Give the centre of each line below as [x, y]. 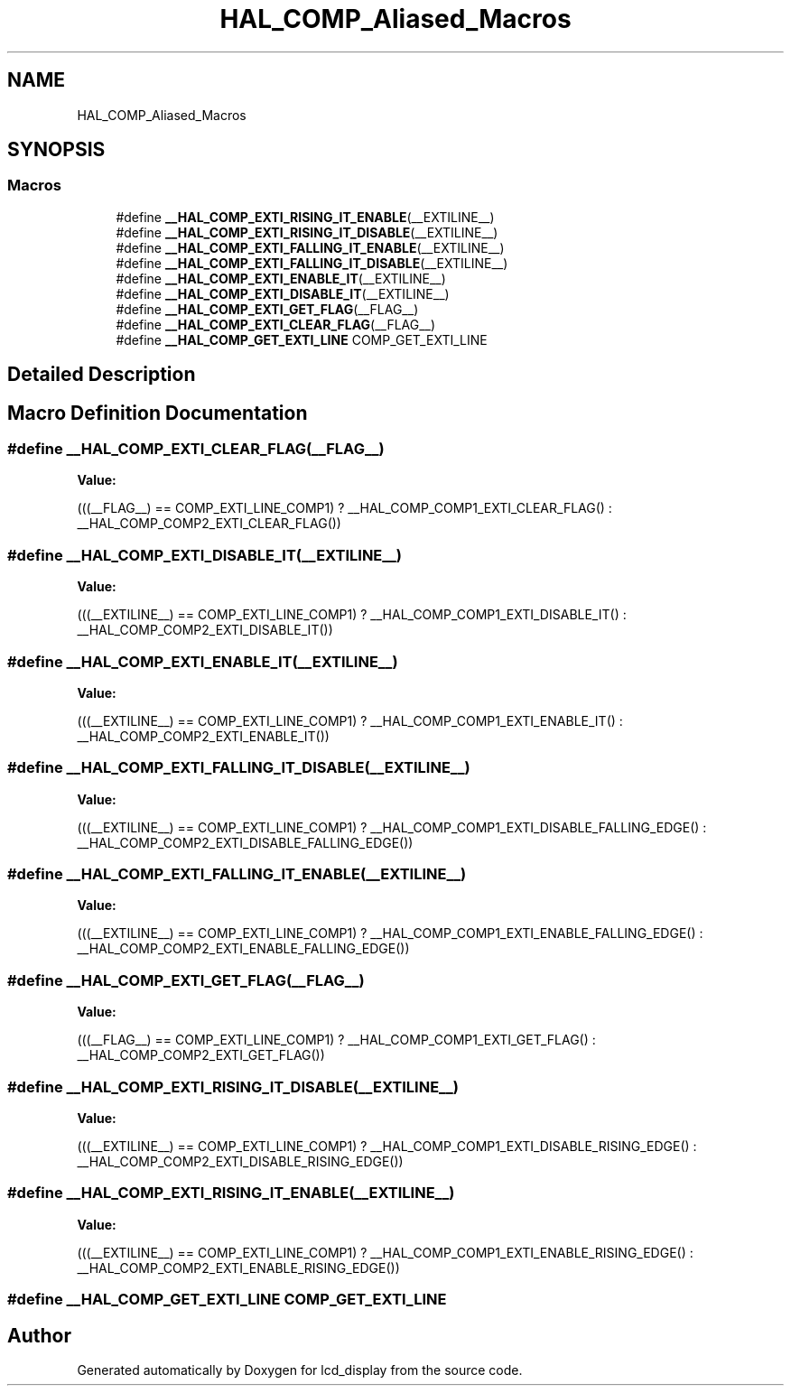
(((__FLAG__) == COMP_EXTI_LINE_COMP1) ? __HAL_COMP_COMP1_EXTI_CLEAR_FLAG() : [344, 508]
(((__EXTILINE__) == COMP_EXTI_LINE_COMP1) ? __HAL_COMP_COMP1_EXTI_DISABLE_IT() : [352, 615]
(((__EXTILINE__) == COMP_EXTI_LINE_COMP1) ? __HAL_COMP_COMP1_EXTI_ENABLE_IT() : [350, 720]
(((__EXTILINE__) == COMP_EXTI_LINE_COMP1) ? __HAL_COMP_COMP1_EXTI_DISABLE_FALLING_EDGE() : [392, 827]
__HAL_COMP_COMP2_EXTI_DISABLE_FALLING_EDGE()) [245, 842]
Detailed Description [102, 375]
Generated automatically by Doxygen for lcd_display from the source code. [300, 1370]
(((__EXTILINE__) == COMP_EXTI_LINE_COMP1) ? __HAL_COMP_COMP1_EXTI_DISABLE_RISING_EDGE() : [387, 1146]
